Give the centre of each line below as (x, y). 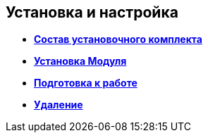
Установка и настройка (92, 12)
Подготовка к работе (86, 83)
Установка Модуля (80, 61)
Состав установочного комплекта (118, 39)
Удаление (59, 105)
